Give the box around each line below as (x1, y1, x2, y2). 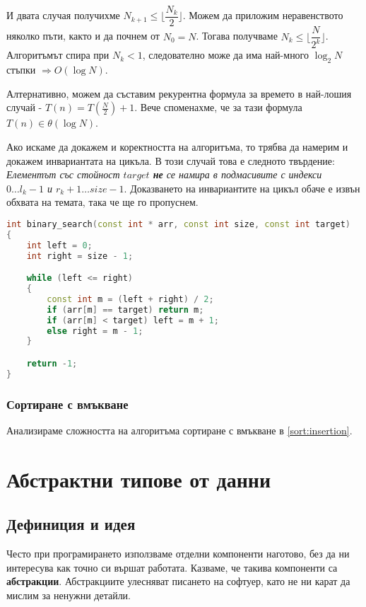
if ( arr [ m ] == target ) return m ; (47, 304, 204, 315)
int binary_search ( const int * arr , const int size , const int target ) (6, 219, 351, 230)
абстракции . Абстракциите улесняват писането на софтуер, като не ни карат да (6, 574, 350, 589)
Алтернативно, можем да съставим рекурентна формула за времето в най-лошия (6, 86, 352, 100)
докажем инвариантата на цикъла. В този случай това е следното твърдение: (6, 153, 335, 168)
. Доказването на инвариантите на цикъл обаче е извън (124, 180, 360, 195)
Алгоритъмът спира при (6, 47, 110, 62)
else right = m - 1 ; (47, 325, 143, 336)
